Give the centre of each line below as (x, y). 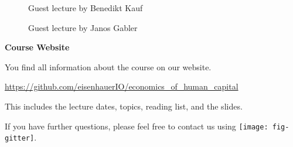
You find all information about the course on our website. (108, 66)
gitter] (20, 139)
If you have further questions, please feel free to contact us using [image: (137, 126)
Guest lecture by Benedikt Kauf (86, 8)
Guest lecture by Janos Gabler (83, 27)
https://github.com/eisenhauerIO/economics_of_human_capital (122, 86)
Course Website (37, 47)
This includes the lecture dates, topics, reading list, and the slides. (124, 106)
